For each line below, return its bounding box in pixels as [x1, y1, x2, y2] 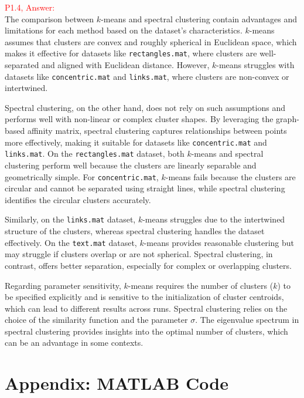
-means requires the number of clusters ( [128, 279, 274, 291]
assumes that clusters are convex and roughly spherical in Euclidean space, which [5, 35, 297, 48]
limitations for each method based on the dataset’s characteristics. [5, 24, 242, 36]
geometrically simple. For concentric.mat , [5, 170, 159, 183]
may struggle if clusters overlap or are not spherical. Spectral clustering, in [5, 248, 273, 260]
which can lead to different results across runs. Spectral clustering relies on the [5, 302, 288, 314]
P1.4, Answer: [5, 1, 55, 13]
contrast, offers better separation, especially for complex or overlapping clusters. [5, 259, 292, 271]
